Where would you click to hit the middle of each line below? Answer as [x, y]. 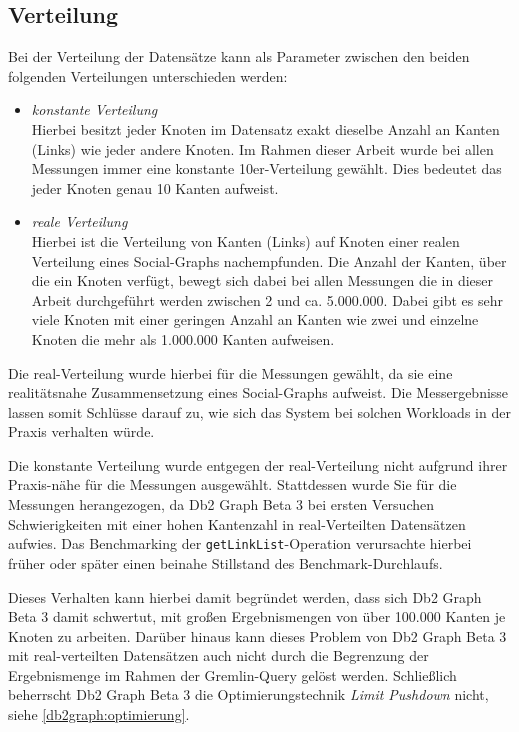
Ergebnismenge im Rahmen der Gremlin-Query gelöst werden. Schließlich [232, 674]
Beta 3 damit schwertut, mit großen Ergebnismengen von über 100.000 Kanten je [257, 616]
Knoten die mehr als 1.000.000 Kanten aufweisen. [183, 338]
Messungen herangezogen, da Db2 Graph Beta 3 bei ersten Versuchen [221, 504]
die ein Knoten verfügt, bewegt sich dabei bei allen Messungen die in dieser [262, 280]
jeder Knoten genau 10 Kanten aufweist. [155, 187]
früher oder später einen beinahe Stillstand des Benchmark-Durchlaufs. [225, 562]
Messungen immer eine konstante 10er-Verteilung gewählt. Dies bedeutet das [266, 168]
